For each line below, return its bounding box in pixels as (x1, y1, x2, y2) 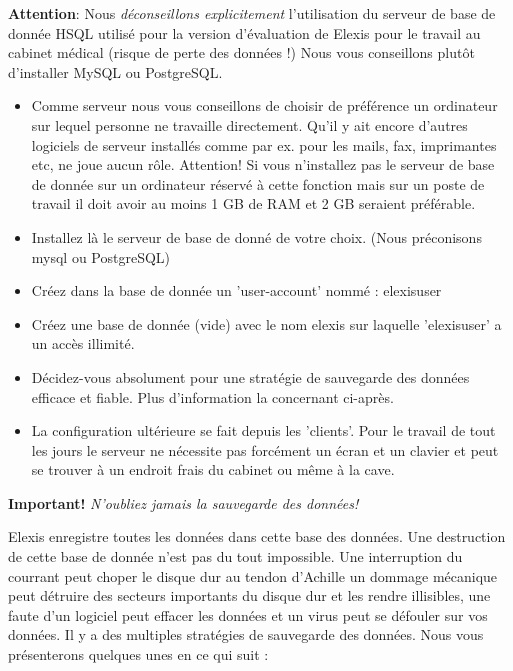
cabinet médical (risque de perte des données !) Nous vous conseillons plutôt (8, 42, 475, 63)
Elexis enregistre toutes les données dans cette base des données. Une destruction (8, 526, 506, 547)
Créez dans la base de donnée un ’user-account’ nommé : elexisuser (31, 280, 442, 301)
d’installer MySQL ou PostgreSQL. (8, 61, 223, 82)
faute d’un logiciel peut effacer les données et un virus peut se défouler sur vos (8, 604, 488, 625)
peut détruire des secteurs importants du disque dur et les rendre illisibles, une (8, 585, 491, 606)
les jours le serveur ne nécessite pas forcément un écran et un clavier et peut (31, 439, 499, 460)
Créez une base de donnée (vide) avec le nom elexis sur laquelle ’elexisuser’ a (31, 313, 502, 334)
